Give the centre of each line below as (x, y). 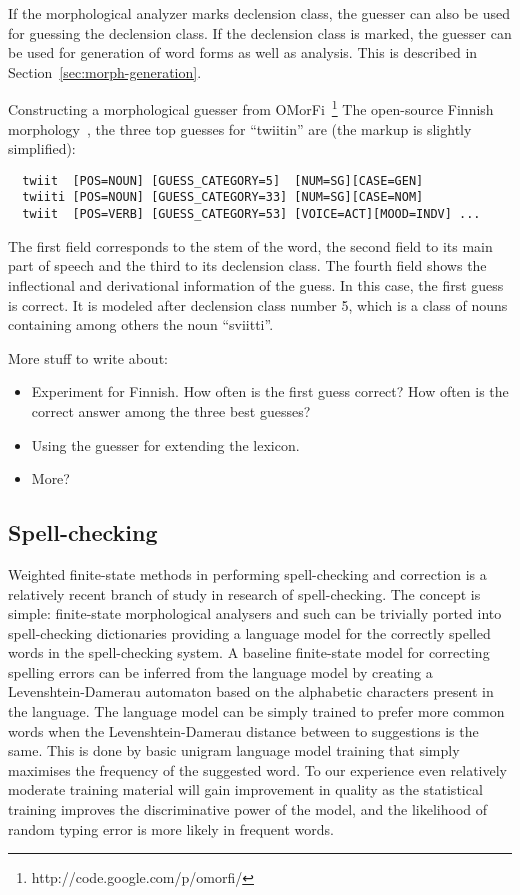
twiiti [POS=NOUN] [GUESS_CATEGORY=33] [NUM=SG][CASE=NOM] (223, 197)
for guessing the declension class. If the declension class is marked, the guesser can (260, 32)
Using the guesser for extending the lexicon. (165, 444)
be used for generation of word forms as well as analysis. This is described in (243, 52)
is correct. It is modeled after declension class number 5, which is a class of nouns (258, 304)
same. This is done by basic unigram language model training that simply (234, 750)
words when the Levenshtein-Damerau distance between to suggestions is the (243, 730)
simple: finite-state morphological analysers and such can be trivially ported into (255, 613)
